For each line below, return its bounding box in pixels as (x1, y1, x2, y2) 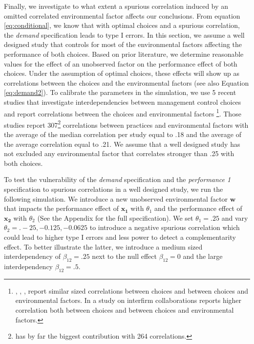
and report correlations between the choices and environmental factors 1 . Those (4, 107, 241, 118)
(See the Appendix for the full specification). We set (37, 212, 193, 223)
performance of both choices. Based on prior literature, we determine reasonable (4, 48, 244, 59)
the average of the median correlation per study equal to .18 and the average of (4, 129, 241, 139)
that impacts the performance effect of (4, 203, 119, 213)
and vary (221, 212, 248, 223)
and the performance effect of (154, 203, 242, 213)
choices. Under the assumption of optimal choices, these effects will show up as (4, 68, 240, 78)
